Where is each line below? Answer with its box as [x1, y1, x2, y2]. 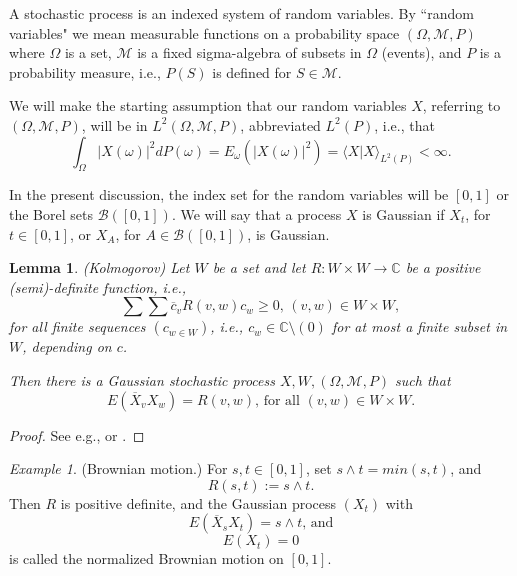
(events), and [381, 42, 462, 63]
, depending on [22, 336, 112, 357]
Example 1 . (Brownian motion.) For [9, 458, 228, 479]
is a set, [64, 42, 112, 63]
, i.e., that [374, 114, 435, 135]
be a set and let [212, 257, 306, 278]
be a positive [405, 257, 481, 278]
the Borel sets [9, 203, 93, 224]
